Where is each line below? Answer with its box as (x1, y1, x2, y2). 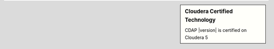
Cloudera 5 (185, 34, 208, 40)
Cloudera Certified (185, 8, 233, 15)
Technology (185, 16, 216, 23)
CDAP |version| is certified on (185, 27, 247, 33)
